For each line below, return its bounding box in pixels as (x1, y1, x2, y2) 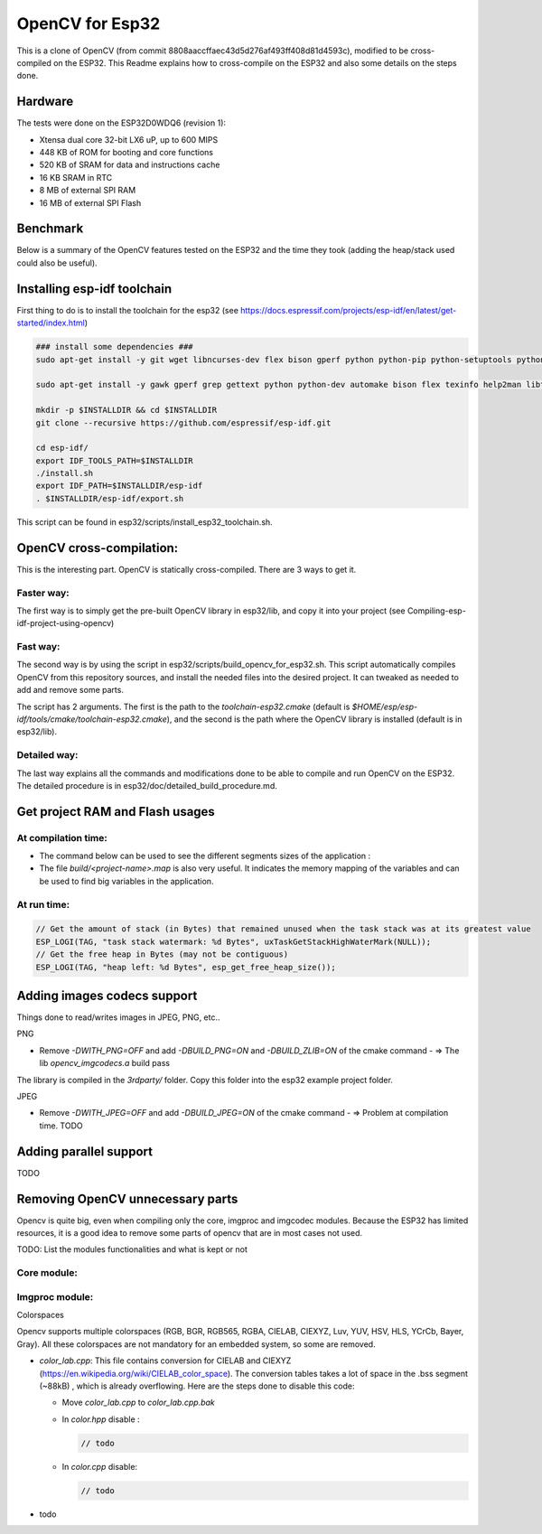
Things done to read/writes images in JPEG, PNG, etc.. (16, 1012, 220, 1023)
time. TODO (39, 1120, 83, 1131)
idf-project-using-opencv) (16, 618, 115, 629)
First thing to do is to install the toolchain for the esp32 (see (16, 304, 239, 315)
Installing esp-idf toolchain (16, 281, 173, 296)
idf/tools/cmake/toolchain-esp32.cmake (16, 714, 167, 725)
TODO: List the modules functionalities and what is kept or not (16, 1244, 248, 1255)
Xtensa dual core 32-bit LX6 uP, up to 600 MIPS (39, 134, 219, 145)
